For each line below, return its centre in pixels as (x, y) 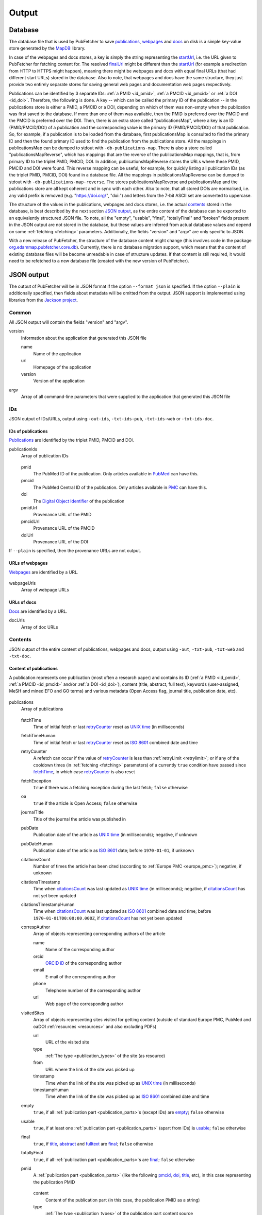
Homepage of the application (62, 367)
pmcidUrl (30, 521)
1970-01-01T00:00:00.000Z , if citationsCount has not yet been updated (108, 918)
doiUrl (27, 535)
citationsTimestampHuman (48, 904)
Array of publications (42, 709)
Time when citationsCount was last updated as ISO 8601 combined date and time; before (122, 911)
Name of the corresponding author (80, 950)
